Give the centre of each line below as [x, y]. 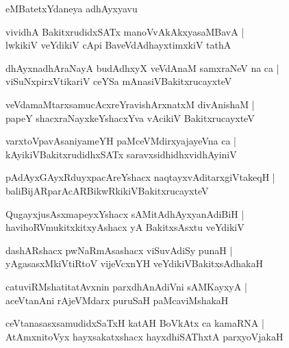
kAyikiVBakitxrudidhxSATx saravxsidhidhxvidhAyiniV [121, 154]
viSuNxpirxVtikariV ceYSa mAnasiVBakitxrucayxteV [119, 81]
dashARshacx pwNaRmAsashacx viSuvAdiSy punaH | [119, 250]
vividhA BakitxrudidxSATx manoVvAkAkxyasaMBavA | [125, 31]
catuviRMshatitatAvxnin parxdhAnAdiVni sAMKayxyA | [126, 286]
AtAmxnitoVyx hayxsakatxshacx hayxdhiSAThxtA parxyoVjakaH [144, 336]
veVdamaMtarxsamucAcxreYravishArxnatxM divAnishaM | [130, 104]
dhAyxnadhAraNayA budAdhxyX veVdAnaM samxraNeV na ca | [142, 67]
